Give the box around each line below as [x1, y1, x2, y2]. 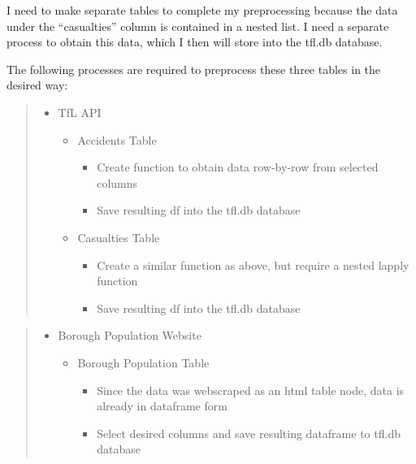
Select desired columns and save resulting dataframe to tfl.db [97, 424, 401, 441]
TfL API [58, 103, 102, 120]
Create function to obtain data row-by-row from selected [97, 158, 379, 176]
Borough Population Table [77, 353, 210, 371]
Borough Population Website [58, 327, 201, 344]
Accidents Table [77, 131, 157, 148]
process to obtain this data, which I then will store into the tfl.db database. [6, 33, 383, 50]
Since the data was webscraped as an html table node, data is [97, 381, 405, 398]
